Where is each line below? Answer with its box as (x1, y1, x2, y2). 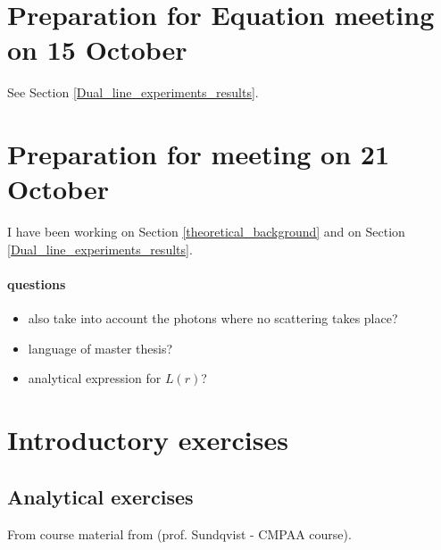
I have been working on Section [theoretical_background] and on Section (7, 222, 405, 241)
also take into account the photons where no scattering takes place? (28, 309, 398, 328)
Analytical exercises (7, 482, 194, 510)
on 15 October (7, 31, 187, 68)
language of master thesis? (28, 338, 173, 357)
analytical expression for (28, 369, 162, 387)
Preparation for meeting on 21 (7, 136, 390, 172)
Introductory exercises (7, 421, 288, 458)
